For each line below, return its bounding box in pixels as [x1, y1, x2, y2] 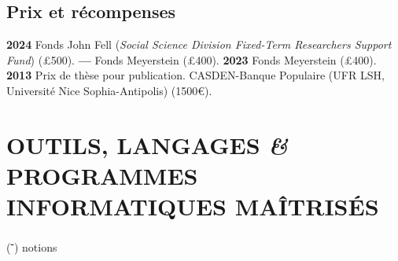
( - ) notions [6, 237, 57, 255]
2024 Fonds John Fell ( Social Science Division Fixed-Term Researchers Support [6, 36, 392, 53]
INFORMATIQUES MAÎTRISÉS [6, 190, 379, 222]
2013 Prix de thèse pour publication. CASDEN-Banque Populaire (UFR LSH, [6, 67, 385, 83]
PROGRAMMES [6, 159, 198, 191]
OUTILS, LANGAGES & [6, 128, 289, 161]
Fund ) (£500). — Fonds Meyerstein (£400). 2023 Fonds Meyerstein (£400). [6, 51, 377, 68]
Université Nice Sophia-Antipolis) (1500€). [6, 82, 212, 98]
